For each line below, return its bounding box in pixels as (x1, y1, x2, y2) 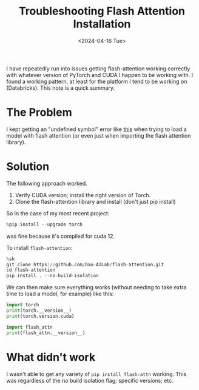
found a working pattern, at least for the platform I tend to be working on (6, 78, 187, 85)
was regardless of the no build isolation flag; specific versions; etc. (6, 377, 174, 384)
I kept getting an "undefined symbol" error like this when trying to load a (6, 126, 187, 133)
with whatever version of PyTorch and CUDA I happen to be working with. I (6, 71, 194, 78)
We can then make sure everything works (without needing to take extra (6, 284, 187, 291)
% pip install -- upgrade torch (6, 221, 83, 227)
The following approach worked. (6, 180, 88, 187)
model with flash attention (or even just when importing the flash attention (6, 132, 191, 139)
